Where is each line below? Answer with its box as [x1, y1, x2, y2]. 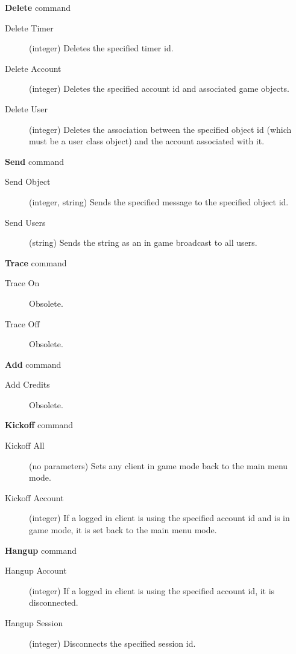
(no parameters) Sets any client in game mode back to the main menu [29, 459, 288, 472]
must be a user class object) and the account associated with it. [29, 135, 265, 147]
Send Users [5, 216, 46, 228]
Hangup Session [5, 617, 63, 629]
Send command [5, 155, 64, 167]
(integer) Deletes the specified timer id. [29, 42, 174, 54]
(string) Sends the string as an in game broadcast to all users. [29, 236, 257, 249]
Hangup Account [5, 564, 67, 577]
